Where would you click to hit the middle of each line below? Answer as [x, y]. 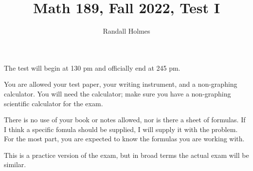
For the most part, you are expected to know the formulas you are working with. [124, 139]
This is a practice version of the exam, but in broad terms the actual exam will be [126, 155]
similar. [15, 164]
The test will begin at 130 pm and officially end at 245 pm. [92, 67]
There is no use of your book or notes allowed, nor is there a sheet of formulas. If [125, 120]
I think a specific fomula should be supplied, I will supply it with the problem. [121, 129]
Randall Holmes [126, 31]
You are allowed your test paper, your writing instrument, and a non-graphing [121, 84]
